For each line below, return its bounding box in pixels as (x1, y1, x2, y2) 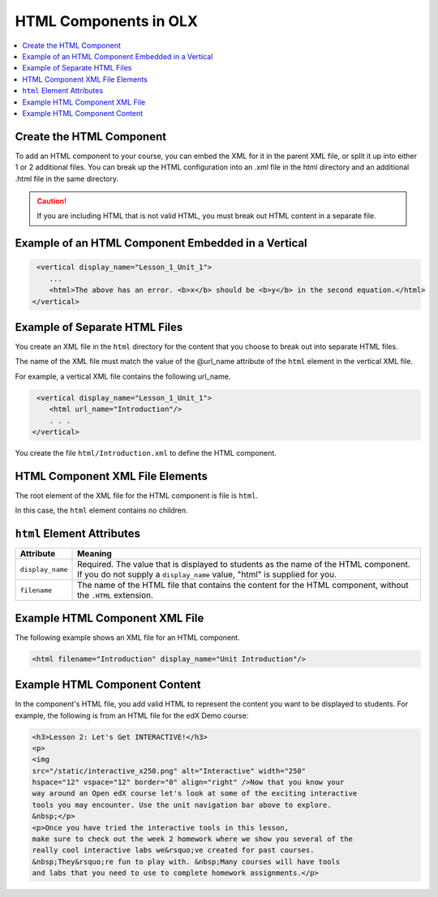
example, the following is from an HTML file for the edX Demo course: (15, 710, 249, 720)
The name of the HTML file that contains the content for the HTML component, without (77, 580, 409, 591)
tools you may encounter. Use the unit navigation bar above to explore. (32, 800, 332, 809)
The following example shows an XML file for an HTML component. (15, 633, 240, 642)
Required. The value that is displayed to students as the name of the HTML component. (77, 559, 411, 570)
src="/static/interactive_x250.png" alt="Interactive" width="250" (32, 766, 307, 775)
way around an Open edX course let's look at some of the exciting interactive (32, 789, 358, 798)
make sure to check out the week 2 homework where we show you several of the (32, 835, 353, 843)
